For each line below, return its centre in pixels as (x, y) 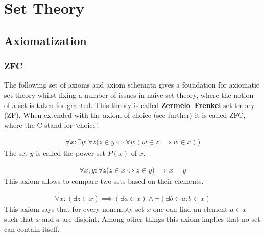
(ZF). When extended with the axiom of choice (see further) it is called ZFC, (125, 115)
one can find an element (190, 209)
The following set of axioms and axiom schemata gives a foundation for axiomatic (132, 85)
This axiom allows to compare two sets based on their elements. (104, 181)
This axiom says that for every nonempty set (74, 209)
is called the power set (71, 153)
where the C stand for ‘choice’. (52, 125)
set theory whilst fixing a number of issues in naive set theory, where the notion (129, 94)
